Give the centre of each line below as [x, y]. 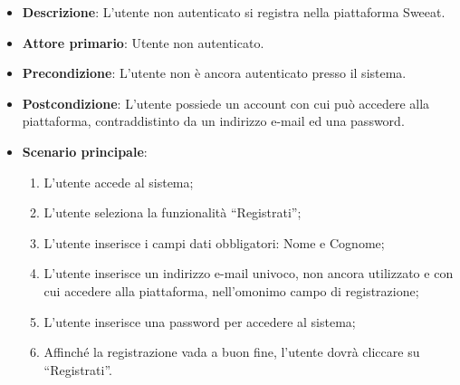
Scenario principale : [85, 151]
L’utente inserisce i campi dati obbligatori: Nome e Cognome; [214, 242]
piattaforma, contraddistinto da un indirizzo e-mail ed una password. [213, 121]
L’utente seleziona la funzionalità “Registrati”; [172, 212]
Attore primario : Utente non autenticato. [143, 42]
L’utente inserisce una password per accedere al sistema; [200, 321]
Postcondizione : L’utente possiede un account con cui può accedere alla [226, 103]
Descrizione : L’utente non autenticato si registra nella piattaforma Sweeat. [234, 12]
